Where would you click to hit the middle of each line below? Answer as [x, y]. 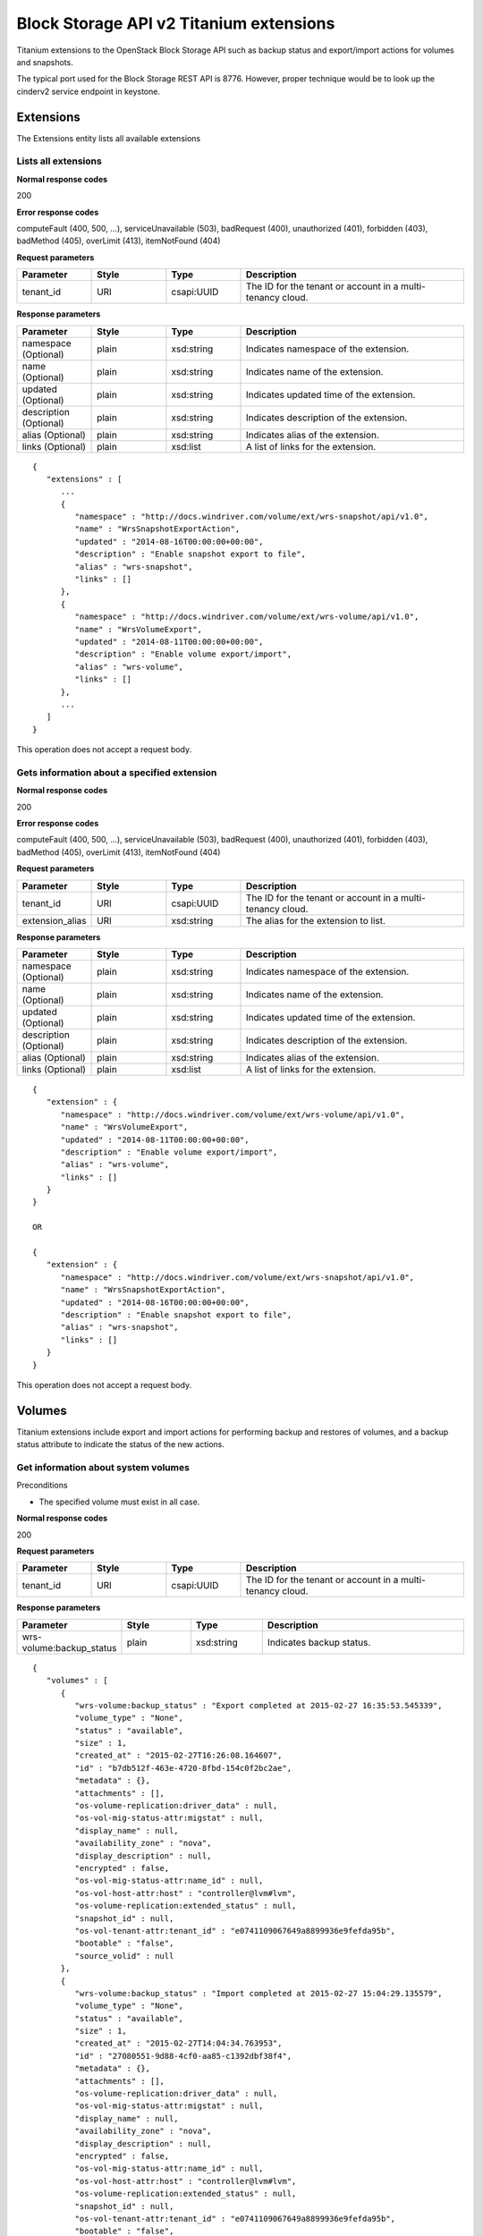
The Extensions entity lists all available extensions [109, 138]
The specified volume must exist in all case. [119, 1502]
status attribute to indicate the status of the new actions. [121, 1444]
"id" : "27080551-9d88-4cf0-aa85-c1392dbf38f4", [183, 2056]
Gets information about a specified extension [117, 772]
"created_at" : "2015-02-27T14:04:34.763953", [178, 2043]
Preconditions [42, 1486]
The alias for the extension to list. [316, 920]
